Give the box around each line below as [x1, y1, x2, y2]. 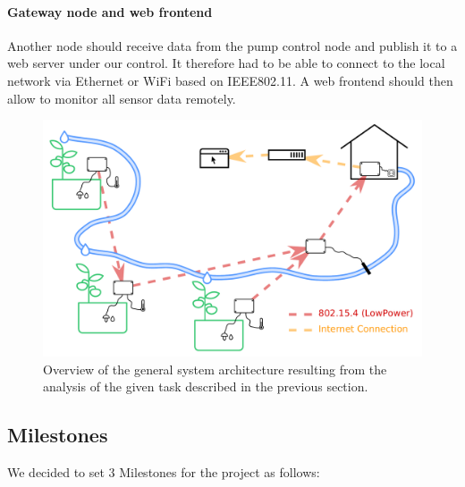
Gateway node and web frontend [7, 2, 213, 21]
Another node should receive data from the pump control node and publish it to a [7, 36, 458, 55]
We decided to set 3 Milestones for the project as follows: [7, 463, 320, 482]
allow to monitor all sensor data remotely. [7, 88, 236, 107]
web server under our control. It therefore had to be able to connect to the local [7, 54, 445, 72]
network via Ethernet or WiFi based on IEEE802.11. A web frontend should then [7, 71, 453, 89]
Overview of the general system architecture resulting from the [43, 359, 387, 378]
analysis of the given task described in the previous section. [43, 377, 368, 396]
